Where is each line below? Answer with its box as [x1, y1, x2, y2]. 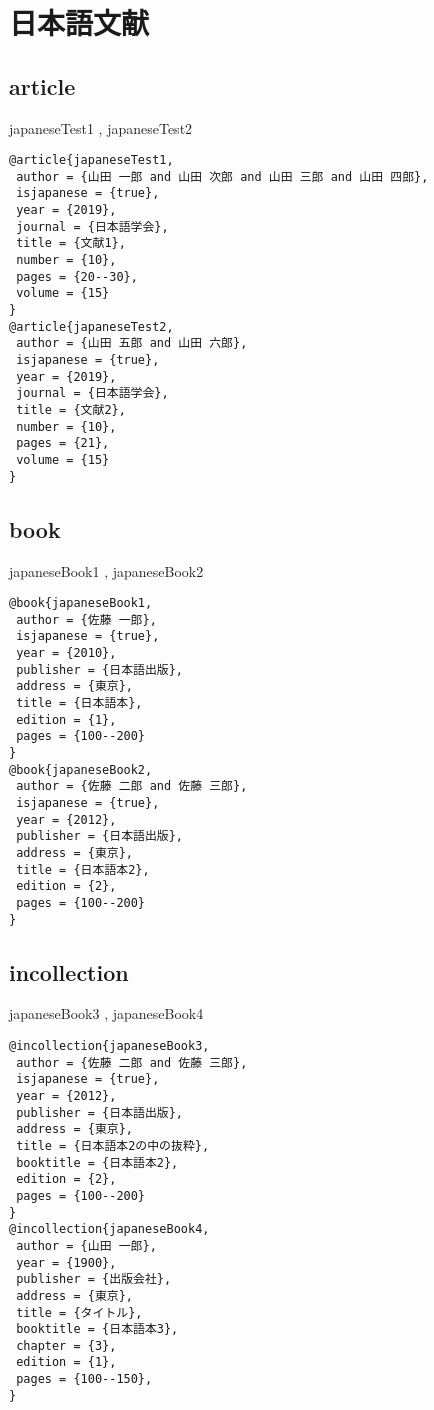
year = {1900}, [16, 1255, 117, 1270]
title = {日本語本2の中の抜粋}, [16, 1138, 210, 1153]
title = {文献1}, [16, 236, 126, 251]
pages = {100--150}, [16, 1372, 153, 1387]
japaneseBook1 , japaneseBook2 [9, 560, 204, 581]
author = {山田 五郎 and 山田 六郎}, [16, 336, 248, 351]
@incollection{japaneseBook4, [9, 1222, 210, 1237]
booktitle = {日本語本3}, [16, 1322, 179, 1337]
